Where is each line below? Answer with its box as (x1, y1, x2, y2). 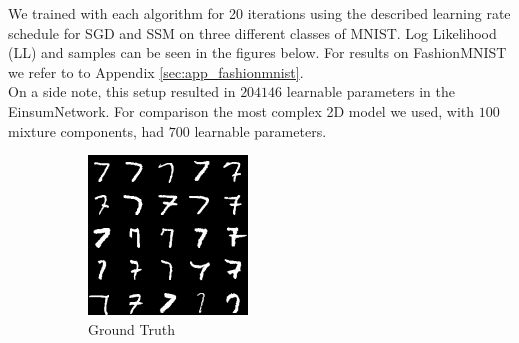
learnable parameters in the (286, 81, 455, 102)
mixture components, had (8, 120, 165, 141)
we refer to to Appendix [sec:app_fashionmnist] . (8, 61, 304, 82)
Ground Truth (88, 318, 175, 339)
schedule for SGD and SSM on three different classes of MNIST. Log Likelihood (8, 22, 497, 43)
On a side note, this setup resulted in (8, 81, 236, 102)
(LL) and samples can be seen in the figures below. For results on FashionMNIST (8, 42, 507, 63)
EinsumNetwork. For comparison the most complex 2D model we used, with (8, 100, 475, 121)
